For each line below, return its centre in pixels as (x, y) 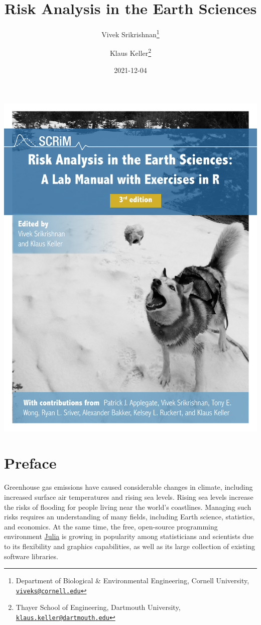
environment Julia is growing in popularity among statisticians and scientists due (129, 536)
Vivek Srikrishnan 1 (130, 33)
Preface (30, 463)
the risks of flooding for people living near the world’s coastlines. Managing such (128, 507)
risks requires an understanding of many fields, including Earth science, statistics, (129, 517)
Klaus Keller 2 (130, 52)
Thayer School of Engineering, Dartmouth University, (98, 607)
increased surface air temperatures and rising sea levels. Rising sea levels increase (129, 497)
